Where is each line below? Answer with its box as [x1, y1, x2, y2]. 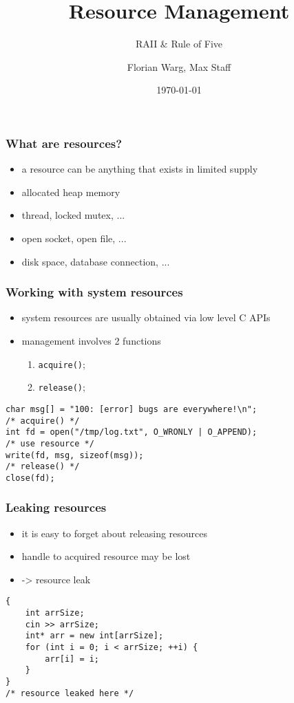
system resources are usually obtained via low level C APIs [21, 310, 271, 325]
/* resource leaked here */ [6, 688, 134, 698]
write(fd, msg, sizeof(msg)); [6, 450, 144, 460]
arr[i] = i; [45, 653, 100, 664]
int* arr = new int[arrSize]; [25, 631, 164, 641]
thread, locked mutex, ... [21, 208, 125, 222]
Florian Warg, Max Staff [127, 59, 231, 74]
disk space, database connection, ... [21, 254, 170, 268]
